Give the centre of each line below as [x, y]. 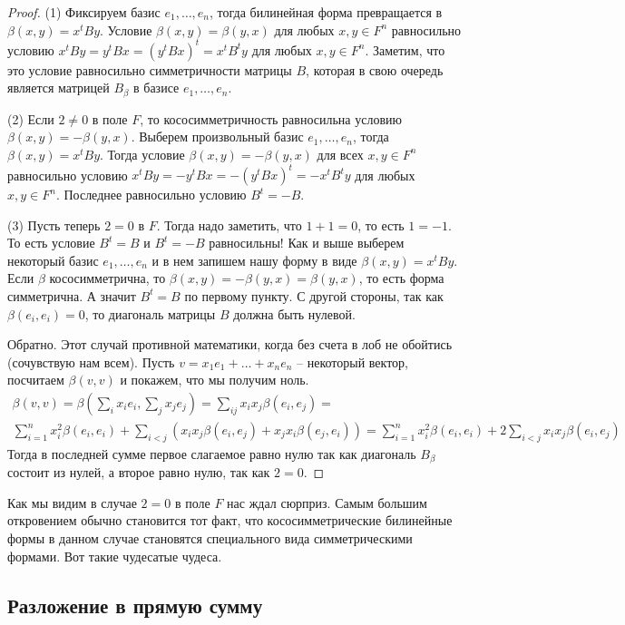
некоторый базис [53, 260]
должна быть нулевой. [294, 313]
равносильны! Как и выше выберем [307, 243]
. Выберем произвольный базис [217, 137]
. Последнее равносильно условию [151, 195]
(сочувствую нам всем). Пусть [91, 361]
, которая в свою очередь [375, 69]
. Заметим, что [405, 49]
